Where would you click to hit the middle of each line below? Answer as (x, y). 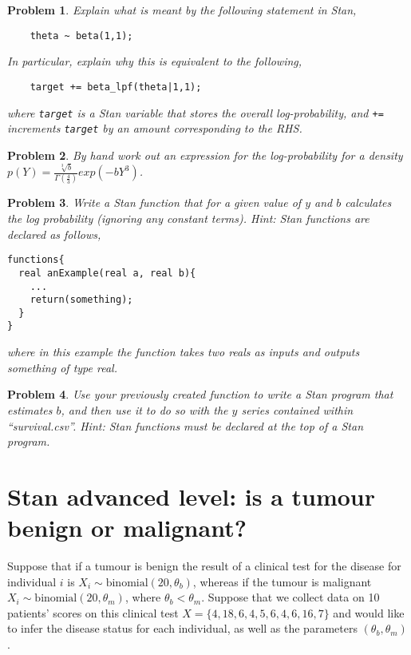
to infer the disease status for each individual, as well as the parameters (182, 628)
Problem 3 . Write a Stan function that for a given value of (154, 202)
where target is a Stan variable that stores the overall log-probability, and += (196, 112)
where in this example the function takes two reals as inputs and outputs (184, 352)
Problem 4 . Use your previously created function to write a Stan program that (200, 394)
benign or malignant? (127, 528)
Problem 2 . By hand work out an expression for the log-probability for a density (205, 155)
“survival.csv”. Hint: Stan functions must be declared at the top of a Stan (185, 425)
